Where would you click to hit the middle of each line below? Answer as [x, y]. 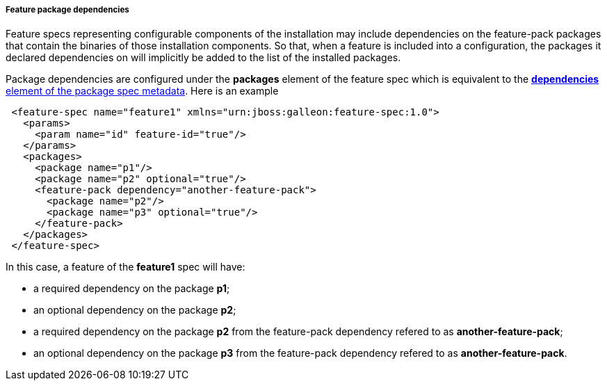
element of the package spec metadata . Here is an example [142, 91]
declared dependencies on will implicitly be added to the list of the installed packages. [203, 58]
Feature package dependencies [67, 10]
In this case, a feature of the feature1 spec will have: [126, 267]
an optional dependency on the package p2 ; [135, 310]
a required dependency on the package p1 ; [132, 289]
